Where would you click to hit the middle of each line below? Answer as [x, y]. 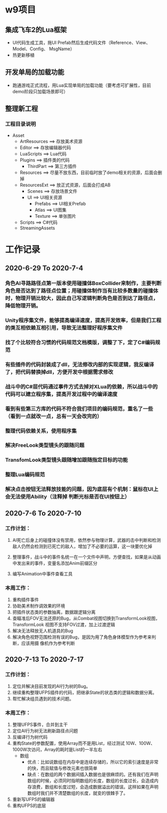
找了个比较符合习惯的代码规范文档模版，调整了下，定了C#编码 [80, 342]
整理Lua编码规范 [25, 475]
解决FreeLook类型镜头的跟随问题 [45, 445]
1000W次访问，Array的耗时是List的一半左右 [57, 750]
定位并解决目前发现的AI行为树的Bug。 [51, 686]
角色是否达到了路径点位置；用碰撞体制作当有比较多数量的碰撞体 [82, 291]
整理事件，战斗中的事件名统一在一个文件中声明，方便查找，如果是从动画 [86, 557]
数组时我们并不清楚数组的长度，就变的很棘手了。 [78, 793]
